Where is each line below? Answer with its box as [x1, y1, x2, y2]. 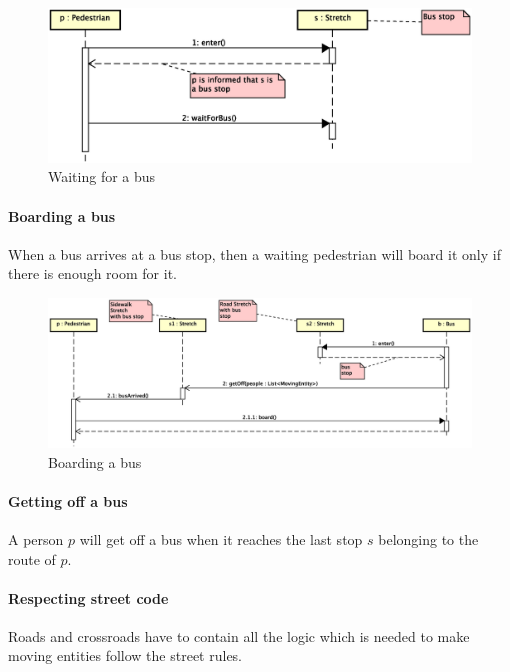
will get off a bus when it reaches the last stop [79, 528, 363, 549]
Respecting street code [8, 587, 169, 608]
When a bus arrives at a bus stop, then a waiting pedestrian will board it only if [8, 243, 501, 264]
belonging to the [378, 528, 479, 549]
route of [8, 548, 56, 569]
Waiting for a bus [48, 166, 156, 187]
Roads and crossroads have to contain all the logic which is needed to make [8, 625, 470, 646]
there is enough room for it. [8, 263, 177, 284]
